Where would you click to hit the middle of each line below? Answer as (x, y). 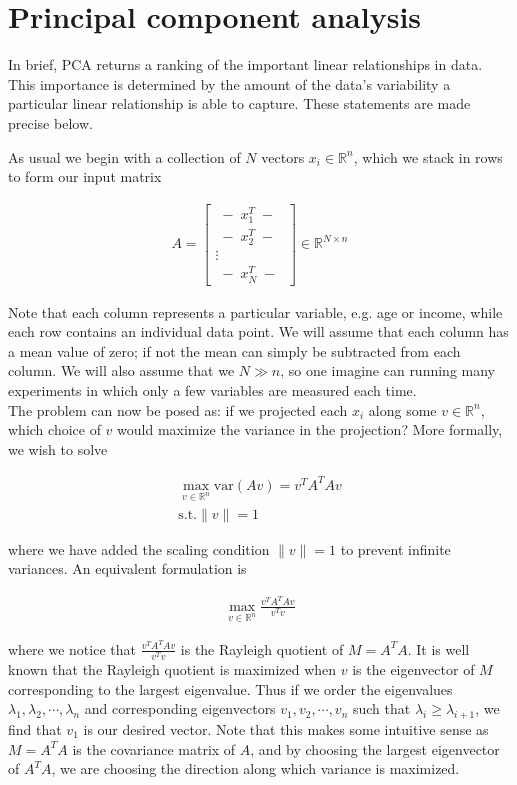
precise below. (50, 122)
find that (35, 728)
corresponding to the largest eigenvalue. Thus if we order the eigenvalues (230, 688)
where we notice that (72, 648)
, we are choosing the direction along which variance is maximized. (255, 768)
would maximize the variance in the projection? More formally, (310, 429)
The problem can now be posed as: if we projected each (178, 409)
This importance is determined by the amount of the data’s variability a (229, 83)
